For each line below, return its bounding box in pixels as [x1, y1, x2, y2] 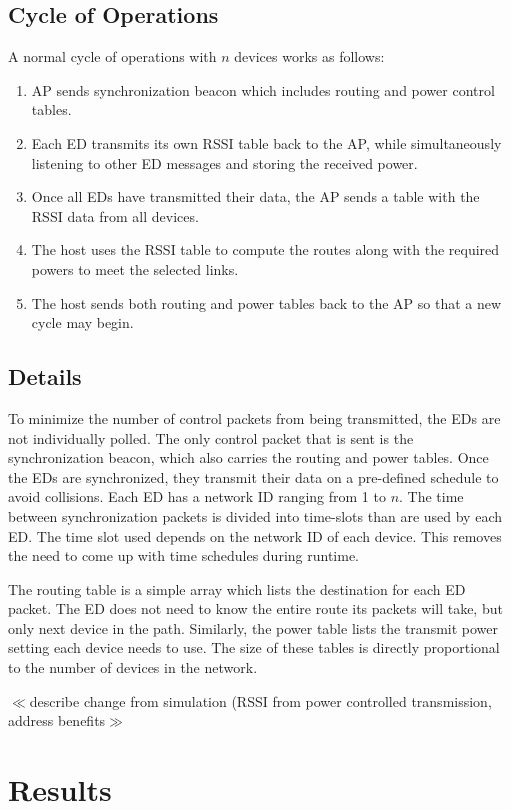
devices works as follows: [234, 46, 385, 67]
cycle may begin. [31, 312, 134, 333]
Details [8, 361, 82, 392]
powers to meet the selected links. [31, 258, 239, 279]
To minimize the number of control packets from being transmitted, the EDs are [8, 407, 501, 428]
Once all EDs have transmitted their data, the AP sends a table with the [31, 186, 480, 207]
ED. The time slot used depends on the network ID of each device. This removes [8, 525, 502, 546]
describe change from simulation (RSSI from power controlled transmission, [29, 690, 492, 711]
